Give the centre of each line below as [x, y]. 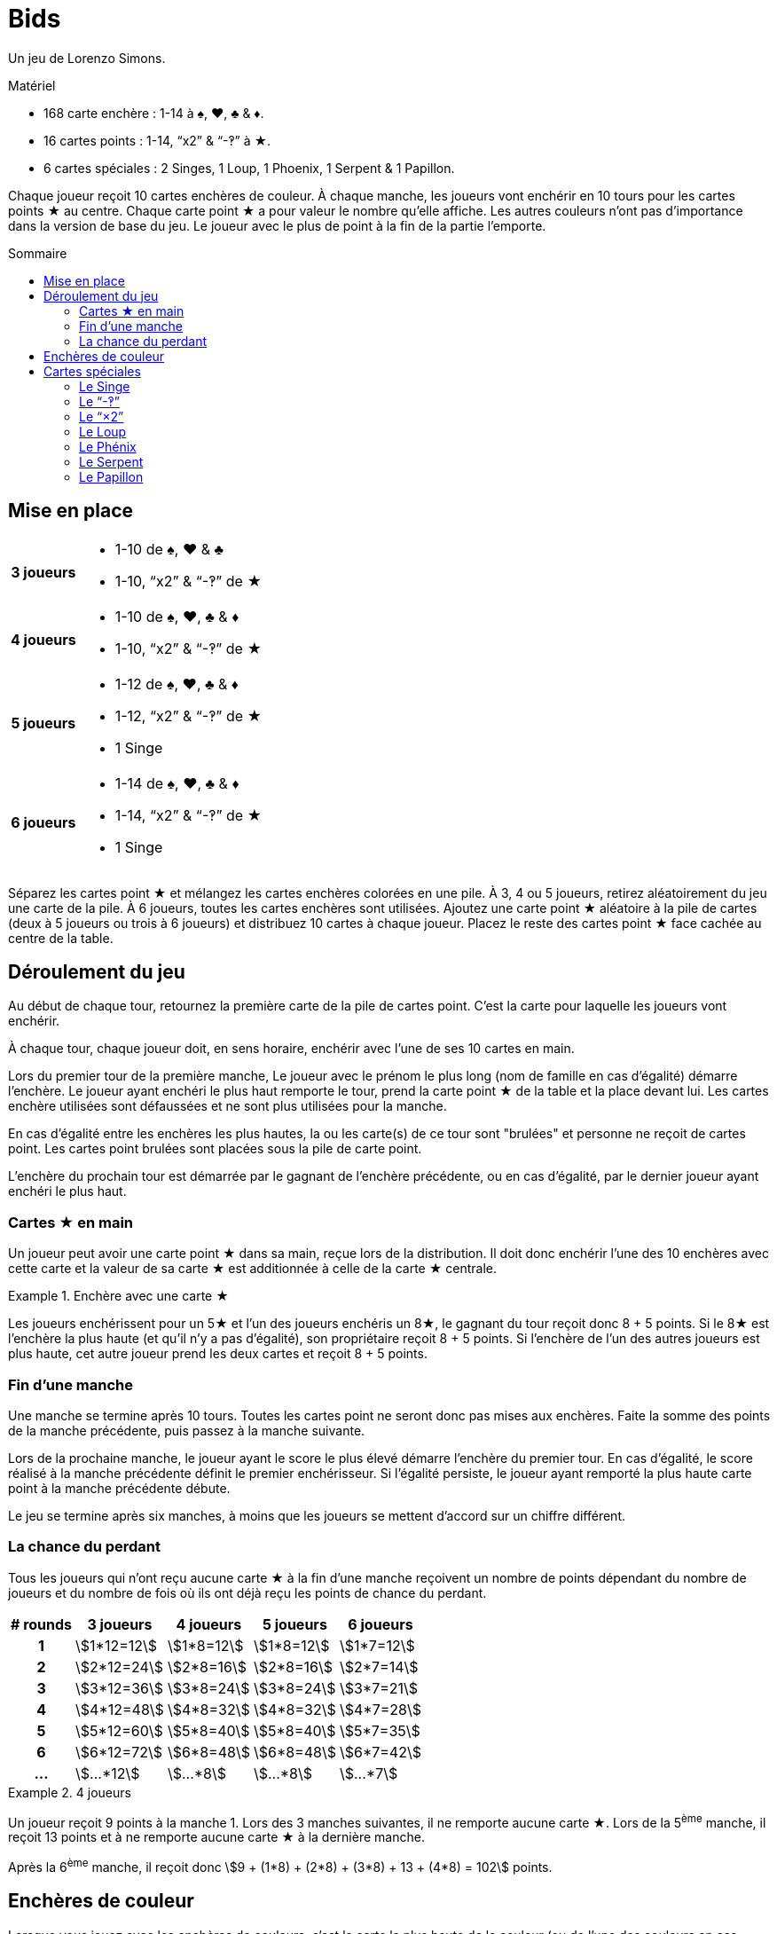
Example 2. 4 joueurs [70, 1792]
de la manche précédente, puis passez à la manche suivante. [187, 1430]
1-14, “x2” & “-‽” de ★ [188, 815]
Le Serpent [111, 461]
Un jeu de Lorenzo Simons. [87, 58]
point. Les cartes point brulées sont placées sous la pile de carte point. [215, 1149]
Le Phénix [108, 446]
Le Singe [105, 386]
